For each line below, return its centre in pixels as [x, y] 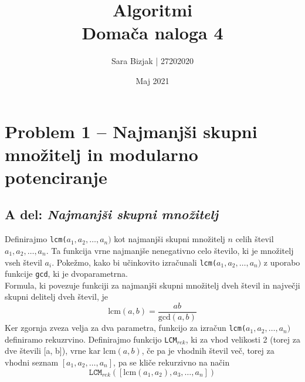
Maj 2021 [152, 80]
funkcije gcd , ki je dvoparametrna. [66, 274]
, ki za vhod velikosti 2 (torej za [243, 339]
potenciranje [56, 177]
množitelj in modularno [101, 154]
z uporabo [282, 262]
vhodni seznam [32, 362]
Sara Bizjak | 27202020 [152, 61]
